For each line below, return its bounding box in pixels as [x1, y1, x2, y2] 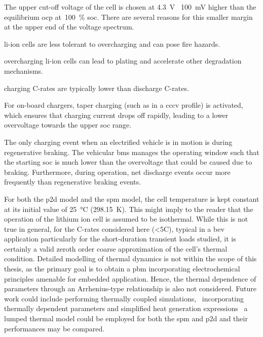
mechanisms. [4, 65, 43, 76]
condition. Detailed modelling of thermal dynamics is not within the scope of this [4, 253, 257, 264]
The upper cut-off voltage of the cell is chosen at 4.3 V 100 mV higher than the [4, 2, 256, 12]
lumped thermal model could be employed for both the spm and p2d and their [4, 313, 248, 324]
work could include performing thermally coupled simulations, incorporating [4, 293, 244, 303]
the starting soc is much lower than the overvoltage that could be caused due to [4, 157, 252, 167]
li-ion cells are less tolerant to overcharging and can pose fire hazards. [4, 38, 220, 49]
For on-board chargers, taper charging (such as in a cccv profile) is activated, [4, 100, 243, 110]
